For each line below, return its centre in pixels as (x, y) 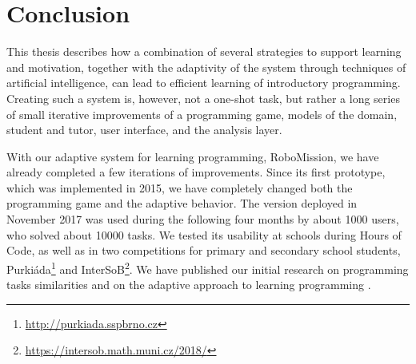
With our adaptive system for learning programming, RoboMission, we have (193, 156)
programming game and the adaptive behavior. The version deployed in (182, 203)
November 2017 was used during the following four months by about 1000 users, (203, 219)
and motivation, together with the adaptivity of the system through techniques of (206, 67)
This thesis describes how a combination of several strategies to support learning (204, 51)
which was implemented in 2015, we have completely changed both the (180, 187)
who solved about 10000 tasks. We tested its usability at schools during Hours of (204, 234)
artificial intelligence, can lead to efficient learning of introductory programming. (204, 83)
